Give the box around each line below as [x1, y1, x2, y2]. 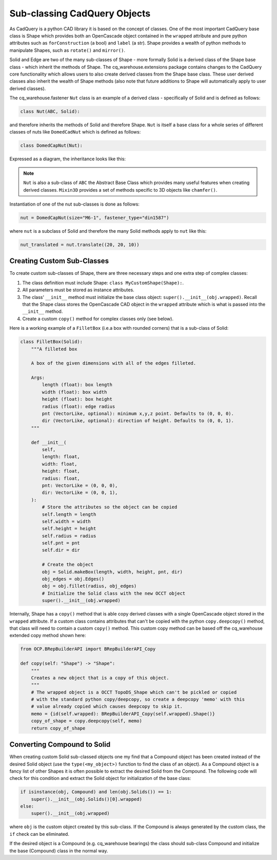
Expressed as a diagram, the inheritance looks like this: [9, 156, 126, 162]
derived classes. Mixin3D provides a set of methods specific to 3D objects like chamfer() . [23, 186, 217, 193]
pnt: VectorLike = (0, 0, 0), [42, 482, 118, 488]
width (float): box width [42, 389, 107, 395]
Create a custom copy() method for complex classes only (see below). [22, 315, 174, 322]
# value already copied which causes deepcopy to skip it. [31, 704, 183, 709]
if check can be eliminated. [9, 831, 69, 837]
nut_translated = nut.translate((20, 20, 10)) [20, 241, 140, 248]
